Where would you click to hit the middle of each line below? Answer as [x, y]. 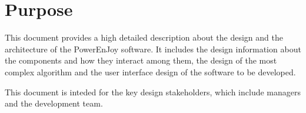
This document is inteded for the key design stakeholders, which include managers [153, 92]
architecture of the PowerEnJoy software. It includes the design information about [153, 49]
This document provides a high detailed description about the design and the [144, 37]
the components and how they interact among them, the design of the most [141, 60]
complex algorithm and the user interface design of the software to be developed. [150, 72]
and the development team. [54, 103]
